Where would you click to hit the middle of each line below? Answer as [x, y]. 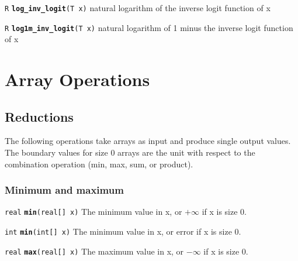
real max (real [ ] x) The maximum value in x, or [94, 251]
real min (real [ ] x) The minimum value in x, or [93, 212]
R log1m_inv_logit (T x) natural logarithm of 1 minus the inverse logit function [149, 27]
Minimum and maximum [64, 190]
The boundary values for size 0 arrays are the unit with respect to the [130, 152]
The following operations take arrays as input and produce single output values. [148, 141]
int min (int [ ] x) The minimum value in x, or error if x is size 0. [123, 231]
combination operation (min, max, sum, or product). [99, 164]
